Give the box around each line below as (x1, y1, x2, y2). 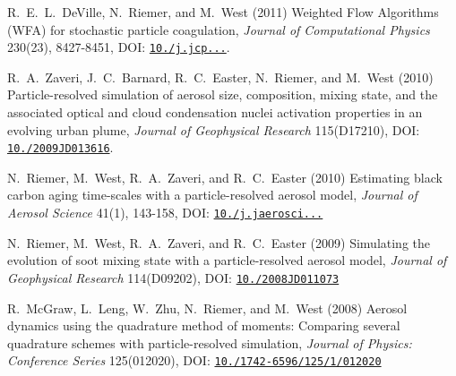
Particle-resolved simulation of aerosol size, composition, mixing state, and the (7, 85, 438, 104)
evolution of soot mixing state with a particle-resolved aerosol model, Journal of (7, 251, 447, 269)
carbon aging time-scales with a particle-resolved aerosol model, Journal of (7, 185, 417, 204)
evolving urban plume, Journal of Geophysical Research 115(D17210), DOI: (7, 120, 420, 139)
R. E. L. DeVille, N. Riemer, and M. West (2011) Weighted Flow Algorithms (7, 3, 439, 21)
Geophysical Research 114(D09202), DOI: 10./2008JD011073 (7, 268, 340, 286)
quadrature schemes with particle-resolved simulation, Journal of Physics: (7, 333, 412, 352)
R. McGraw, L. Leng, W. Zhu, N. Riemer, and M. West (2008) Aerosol (7, 298, 408, 317)
